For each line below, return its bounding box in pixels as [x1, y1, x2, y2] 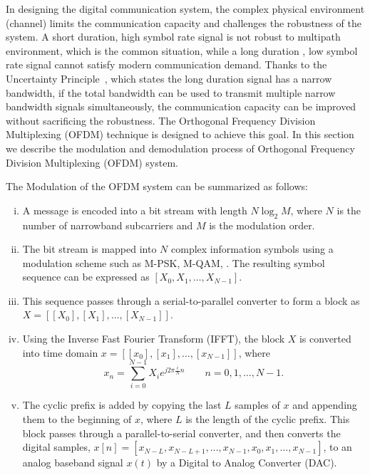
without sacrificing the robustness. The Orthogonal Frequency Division [6, 113, 316, 127]
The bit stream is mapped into [22, 241, 157, 256]
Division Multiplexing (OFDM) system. [6, 155, 178, 169]
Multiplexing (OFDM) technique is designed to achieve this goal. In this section [6, 127, 354, 142]
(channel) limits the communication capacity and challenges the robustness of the [6, 15, 361, 30]
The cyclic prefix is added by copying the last [22, 397, 222, 412]
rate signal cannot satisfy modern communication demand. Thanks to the [6, 57, 327, 72]
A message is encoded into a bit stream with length [22, 202, 247, 217]
